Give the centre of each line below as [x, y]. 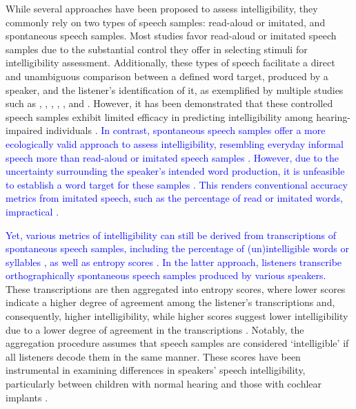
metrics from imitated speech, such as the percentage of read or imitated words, [175, 198]
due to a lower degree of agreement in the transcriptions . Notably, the [155, 329]
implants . [27, 397]
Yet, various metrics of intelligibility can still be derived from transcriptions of [171, 235]
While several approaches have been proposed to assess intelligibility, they [162, 8]
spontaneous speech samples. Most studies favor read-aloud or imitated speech [171, 36]
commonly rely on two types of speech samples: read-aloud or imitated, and [166, 22]
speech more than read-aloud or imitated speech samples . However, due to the [172, 157]
